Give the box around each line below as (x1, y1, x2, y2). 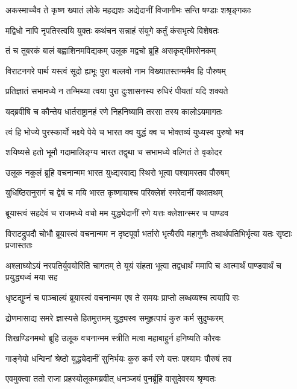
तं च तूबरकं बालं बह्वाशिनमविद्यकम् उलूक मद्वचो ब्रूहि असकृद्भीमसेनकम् (5, 44, 216, 57)
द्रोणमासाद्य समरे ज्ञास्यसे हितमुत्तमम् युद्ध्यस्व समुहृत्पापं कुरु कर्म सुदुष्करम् (5, 311, 224, 324)
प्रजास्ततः (5, 239, 33, 251)
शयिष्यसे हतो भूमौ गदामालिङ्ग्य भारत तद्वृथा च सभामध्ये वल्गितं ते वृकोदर (5, 146, 222, 158)
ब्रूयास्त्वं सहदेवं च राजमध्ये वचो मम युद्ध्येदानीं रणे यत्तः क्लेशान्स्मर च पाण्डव (5, 206, 229, 219)
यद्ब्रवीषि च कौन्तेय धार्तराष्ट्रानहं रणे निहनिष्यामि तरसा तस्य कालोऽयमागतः (5, 104, 222, 117)
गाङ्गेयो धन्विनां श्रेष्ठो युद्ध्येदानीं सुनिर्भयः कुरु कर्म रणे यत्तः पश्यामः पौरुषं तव (5, 352, 232, 364)
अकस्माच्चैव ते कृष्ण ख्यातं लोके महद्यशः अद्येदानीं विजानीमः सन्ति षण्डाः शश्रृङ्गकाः (5, 4, 252, 16)
